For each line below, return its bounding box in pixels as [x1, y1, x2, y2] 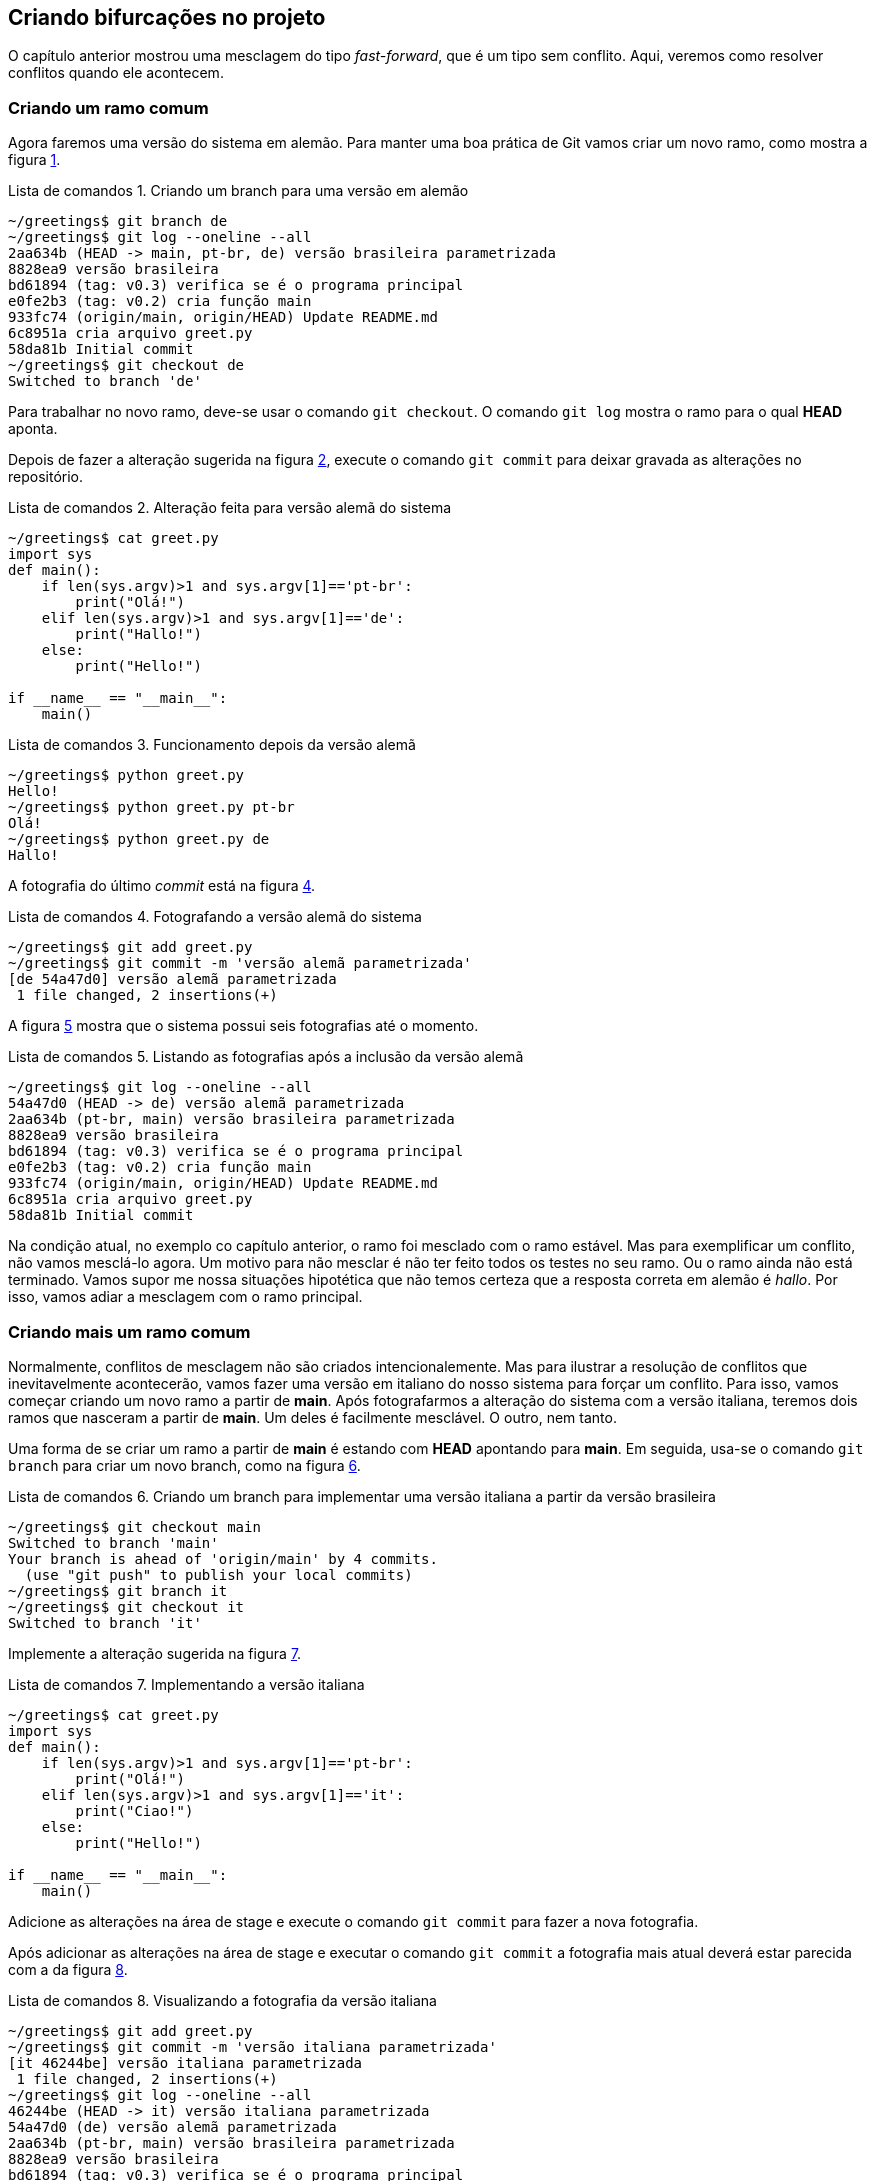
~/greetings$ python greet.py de [8, 831, 270, 848]
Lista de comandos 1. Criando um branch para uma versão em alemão [8, 182, 469, 200]
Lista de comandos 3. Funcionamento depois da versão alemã [8, 736, 416, 754]
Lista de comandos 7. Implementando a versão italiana [8, 1675, 365, 1693]
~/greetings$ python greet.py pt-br [8, 799, 295, 816]
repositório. [8, 468, 84, 486]
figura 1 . [8, 151, 61, 169]
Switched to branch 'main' [8, 1534, 219, 1551]
